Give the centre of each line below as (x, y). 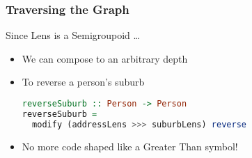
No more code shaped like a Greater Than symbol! (130, 146)
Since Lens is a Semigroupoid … (73, 35)
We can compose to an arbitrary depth (105, 58)
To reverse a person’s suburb (83, 82)
